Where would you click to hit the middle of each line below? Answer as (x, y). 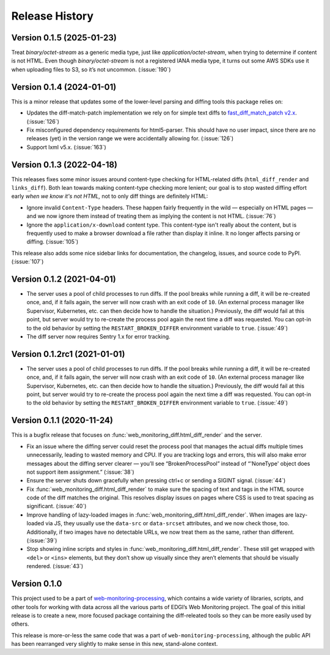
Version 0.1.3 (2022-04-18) (64, 164)
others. (20, 624)
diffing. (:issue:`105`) (53, 242)
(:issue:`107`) (28, 262)
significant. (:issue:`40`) (57, 506)
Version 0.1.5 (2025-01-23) (64, 38)
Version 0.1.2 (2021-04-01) (64, 279)
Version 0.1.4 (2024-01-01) (64, 87)
